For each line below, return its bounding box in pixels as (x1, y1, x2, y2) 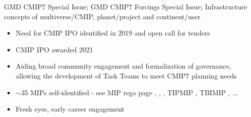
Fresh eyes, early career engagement (15, 104, 125, 114)
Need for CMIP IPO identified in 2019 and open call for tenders (15, 28, 210, 38)
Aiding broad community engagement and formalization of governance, (15, 61, 231, 71)
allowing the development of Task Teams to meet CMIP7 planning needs (15, 70, 237, 80)
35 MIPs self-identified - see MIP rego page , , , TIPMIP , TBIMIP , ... (21, 87, 238, 97)
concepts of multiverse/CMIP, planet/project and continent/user (4, 11, 201, 21)
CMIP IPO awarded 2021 (15, 44, 93, 54)
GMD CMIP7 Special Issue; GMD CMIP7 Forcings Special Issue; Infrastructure (4, 1, 248, 11)
